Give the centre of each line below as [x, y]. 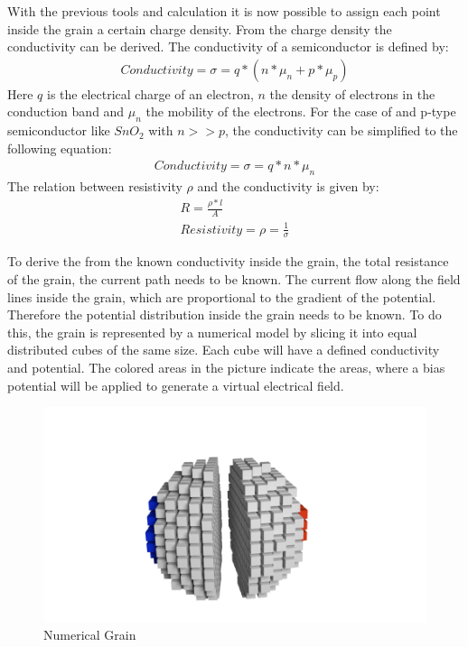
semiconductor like [59, 130]
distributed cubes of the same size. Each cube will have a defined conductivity [224, 350]
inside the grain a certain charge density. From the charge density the [200, 28]
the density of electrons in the [352, 93]
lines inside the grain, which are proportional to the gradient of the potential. [222, 296]
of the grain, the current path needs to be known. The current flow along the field [234, 278]
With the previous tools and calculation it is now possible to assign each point [224, 11]
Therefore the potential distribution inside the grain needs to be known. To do [225, 314]
